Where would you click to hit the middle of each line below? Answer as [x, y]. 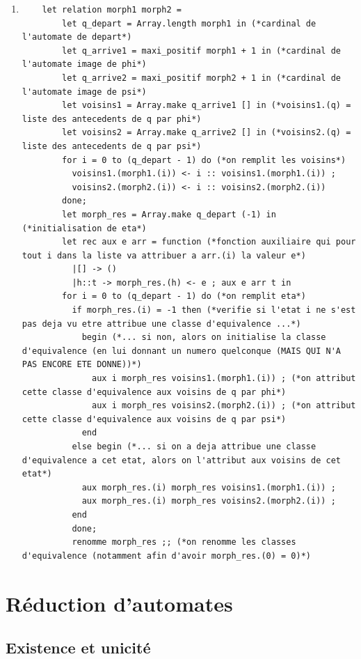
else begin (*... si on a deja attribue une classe [194, 447]
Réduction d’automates [119, 603]
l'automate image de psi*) [84, 92]
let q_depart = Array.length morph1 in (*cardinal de [189, 23]
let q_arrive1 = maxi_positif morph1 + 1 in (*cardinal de [201, 51]
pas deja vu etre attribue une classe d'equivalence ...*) [161, 324]
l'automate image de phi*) [84, 64]
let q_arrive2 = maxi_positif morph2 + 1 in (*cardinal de [201, 78]
